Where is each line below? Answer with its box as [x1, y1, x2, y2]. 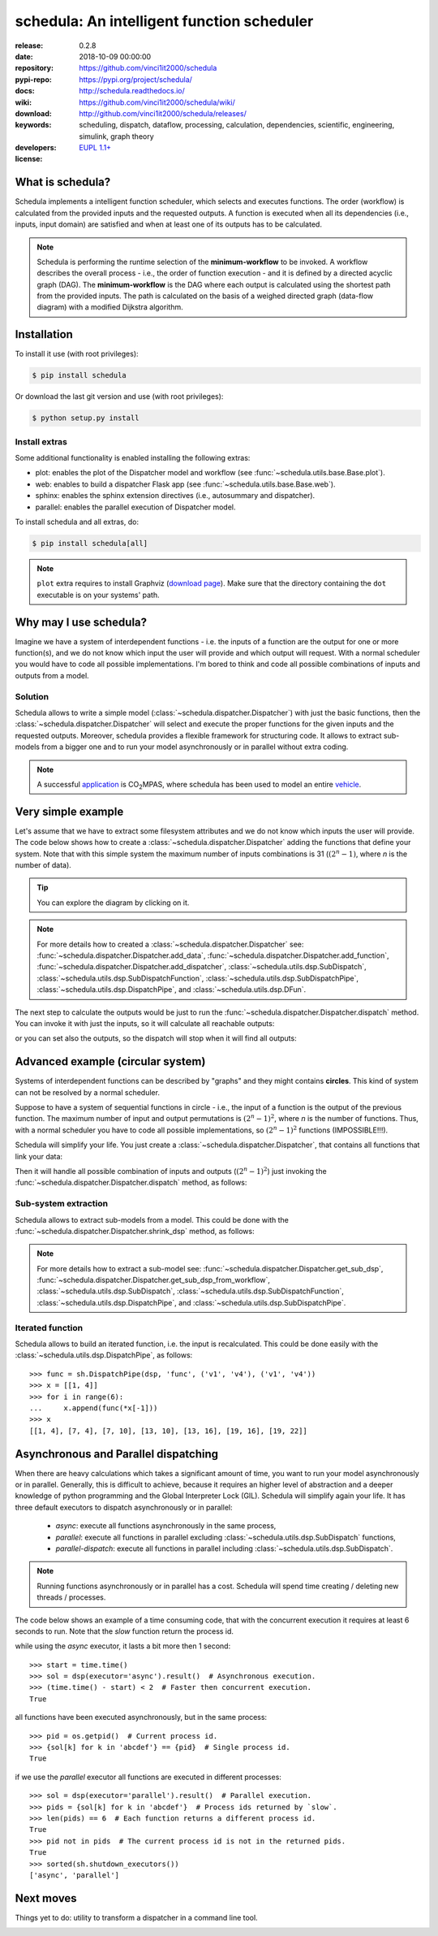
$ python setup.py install [32, 414, 140, 422]
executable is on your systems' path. [36, 590, 160, 600]
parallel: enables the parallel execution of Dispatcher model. [35, 502, 236, 512]
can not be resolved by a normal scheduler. [15, 1087, 160, 1097]
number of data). [15, 860, 72, 870]
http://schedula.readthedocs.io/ [79, 86, 186, 96]
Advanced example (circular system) [15, 1055, 206, 1068]
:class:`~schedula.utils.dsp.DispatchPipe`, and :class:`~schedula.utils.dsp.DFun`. [36, 985, 307, 994]
